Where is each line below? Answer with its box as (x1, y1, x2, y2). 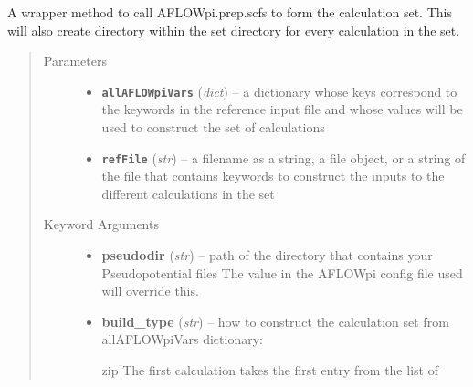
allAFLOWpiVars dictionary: (101, 329, 263, 349)
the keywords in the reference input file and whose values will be (101, 99, 463, 119)
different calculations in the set (101, 183, 275, 203)
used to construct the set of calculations (101, 118, 325, 137)
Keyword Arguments (43, 214, 159, 234)
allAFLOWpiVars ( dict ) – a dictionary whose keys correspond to (101, 81, 457, 100)
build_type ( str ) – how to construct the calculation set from (101, 311, 449, 330)
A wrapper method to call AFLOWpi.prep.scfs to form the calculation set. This (7, 3, 452, 21)
